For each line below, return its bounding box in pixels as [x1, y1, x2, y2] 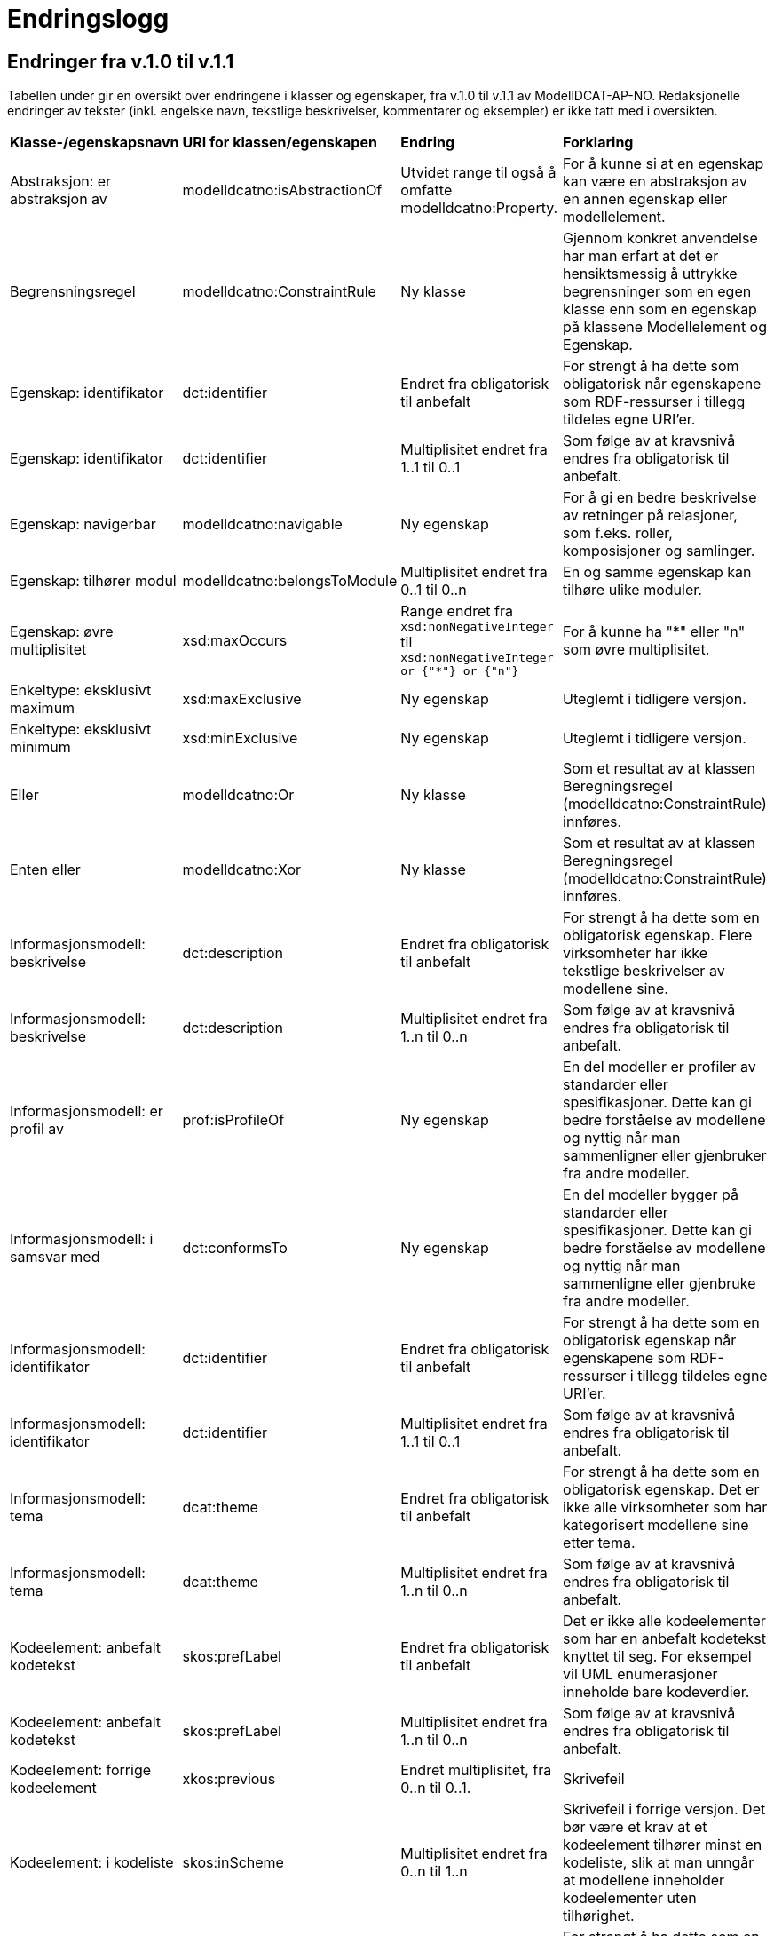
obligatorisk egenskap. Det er [563, 1480, 760, 1499]
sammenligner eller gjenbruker [563, 1147, 767, 1165]
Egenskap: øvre [10, 622, 114, 640]
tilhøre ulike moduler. [563, 581, 702, 599]
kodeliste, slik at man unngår [563, 1853, 754, 1872]
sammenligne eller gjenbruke [563, 1274, 756, 1293]
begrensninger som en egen [563, 282, 752, 301]
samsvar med [10, 1248, 100, 1266]
